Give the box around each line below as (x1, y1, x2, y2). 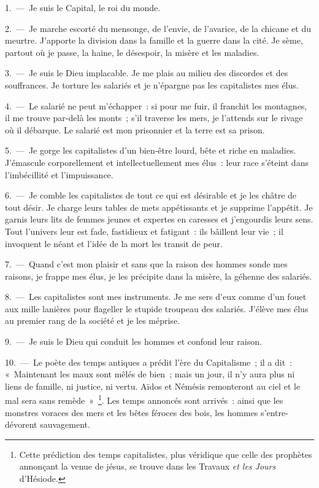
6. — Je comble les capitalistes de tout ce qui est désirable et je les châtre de (5, 189, 297, 202)
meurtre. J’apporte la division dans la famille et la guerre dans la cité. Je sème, (5, 34, 303, 47)
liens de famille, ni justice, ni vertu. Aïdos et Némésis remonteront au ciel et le (5, 379, 301, 392)
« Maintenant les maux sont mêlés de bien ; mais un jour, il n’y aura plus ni (5, 368, 295, 380)
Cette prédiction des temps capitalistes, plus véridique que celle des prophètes (19, 447, 312, 460)
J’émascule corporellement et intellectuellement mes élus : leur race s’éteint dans (5, 155, 309, 168)
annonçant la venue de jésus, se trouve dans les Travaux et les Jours (19, 460, 276, 473)
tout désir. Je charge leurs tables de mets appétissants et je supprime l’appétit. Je (5, 200, 313, 213)
